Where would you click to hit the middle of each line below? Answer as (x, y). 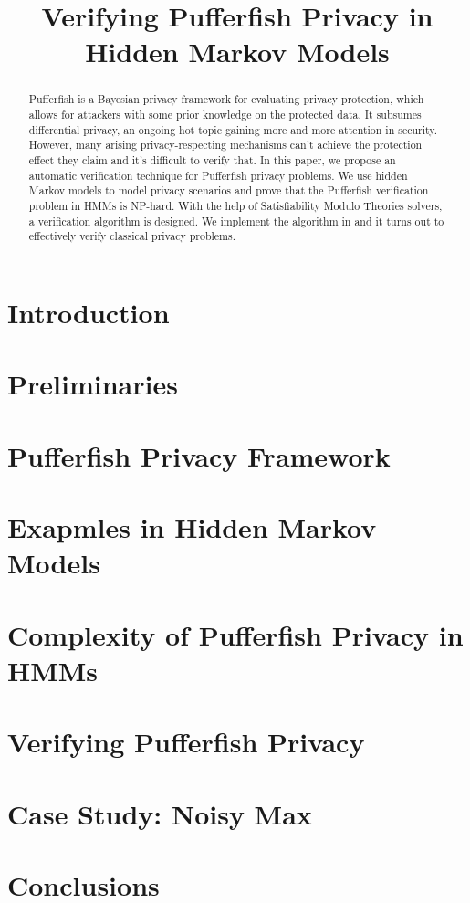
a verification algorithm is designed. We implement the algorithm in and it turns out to (236, 220)
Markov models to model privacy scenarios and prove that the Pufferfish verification (229, 190)
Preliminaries (93, 384)
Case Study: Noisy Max (160, 813)
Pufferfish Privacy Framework (199, 455)
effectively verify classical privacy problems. (132, 236)
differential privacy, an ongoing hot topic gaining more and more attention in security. (233, 129)
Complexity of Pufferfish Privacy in (235, 634)
